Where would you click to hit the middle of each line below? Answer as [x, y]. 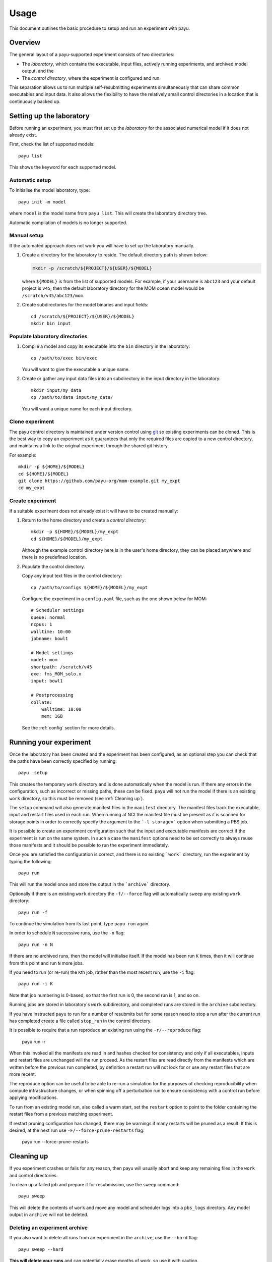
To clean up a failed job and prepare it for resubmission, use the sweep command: [94, 1185]
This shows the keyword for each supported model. [63, 167]
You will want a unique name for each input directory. [77, 408]
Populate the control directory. [53, 566]
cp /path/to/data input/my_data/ [72, 397]
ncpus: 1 [42, 624]
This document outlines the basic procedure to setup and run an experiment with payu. [100, 28]
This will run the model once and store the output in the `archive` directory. [90, 884]
